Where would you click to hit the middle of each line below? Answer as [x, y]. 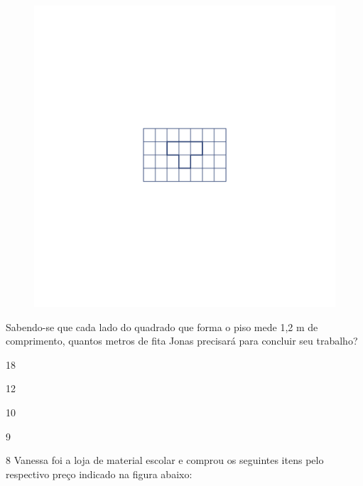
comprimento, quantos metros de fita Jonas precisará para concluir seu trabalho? [182, 341]
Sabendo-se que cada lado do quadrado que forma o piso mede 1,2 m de [162, 326]
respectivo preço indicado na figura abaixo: [99, 474]
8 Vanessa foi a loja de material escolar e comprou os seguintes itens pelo [165, 460]
